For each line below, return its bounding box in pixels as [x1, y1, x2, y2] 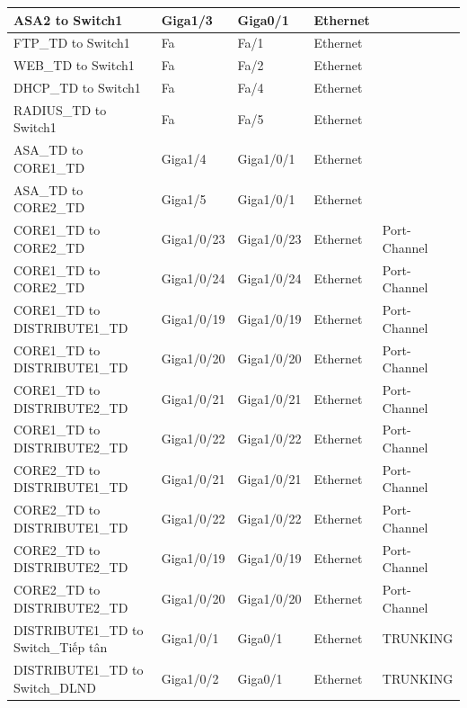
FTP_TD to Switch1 [13, 33, 130, 52]
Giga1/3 [161, 10, 213, 29]
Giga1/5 [161, 189, 207, 208]
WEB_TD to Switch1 [13, 56, 135, 75]
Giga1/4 [161, 149, 207, 168]
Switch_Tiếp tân [13, 638, 108, 657]
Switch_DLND [13, 677, 96, 696]
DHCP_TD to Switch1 [13, 78, 141, 97]
